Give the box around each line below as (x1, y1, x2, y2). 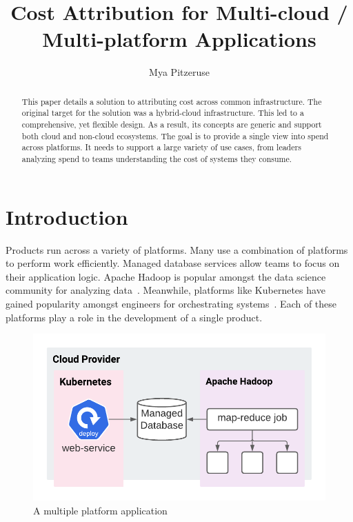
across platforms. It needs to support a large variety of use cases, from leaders (21, 141, 301, 153)
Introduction (6, 202, 128, 230)
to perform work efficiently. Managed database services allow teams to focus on (6, 256, 340, 270)
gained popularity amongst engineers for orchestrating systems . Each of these (6, 296, 337, 310)
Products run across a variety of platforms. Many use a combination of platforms (6, 242, 348, 257)
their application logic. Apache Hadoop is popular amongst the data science (6, 269, 326, 283)
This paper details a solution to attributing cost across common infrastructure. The (21, 95, 322, 107)
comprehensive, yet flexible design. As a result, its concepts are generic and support (21, 119, 322, 130)
